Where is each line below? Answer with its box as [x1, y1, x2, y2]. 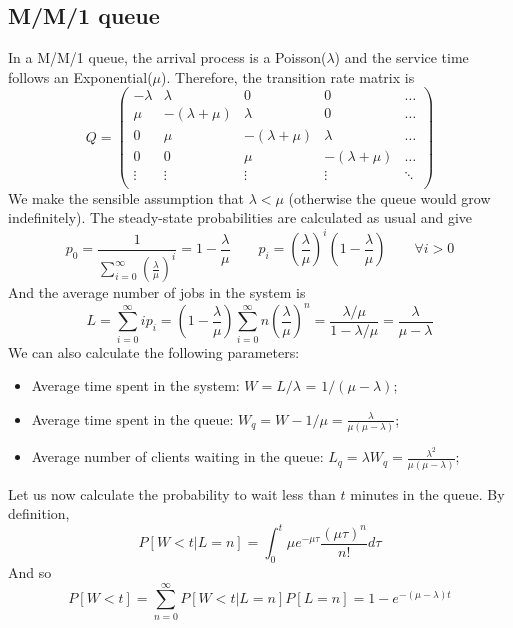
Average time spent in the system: [31, 375, 240, 396]
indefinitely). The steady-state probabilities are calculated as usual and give [8, 207, 473, 228]
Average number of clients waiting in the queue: [31, 446, 324, 467]
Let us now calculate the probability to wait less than [8, 483, 336, 504]
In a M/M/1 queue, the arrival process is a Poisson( [8, 47, 327, 68]
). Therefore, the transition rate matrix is [161, 66, 415, 87]
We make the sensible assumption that [8, 187, 244, 208]
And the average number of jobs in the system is [8, 282, 306, 303]
